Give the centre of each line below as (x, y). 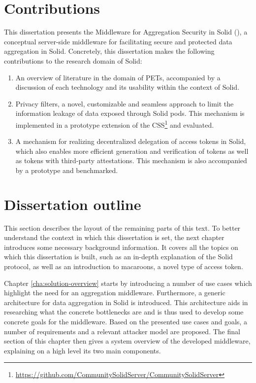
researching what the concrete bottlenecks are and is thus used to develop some (124, 312)
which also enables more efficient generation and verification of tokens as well (132, 151)
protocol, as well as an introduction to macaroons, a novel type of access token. (124, 266)
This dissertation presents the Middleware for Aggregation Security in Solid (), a (126, 32)
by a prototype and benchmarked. (67, 170)
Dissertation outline (73, 204)
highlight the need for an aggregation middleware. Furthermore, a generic (115, 293)
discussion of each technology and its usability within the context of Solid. (128, 87)
